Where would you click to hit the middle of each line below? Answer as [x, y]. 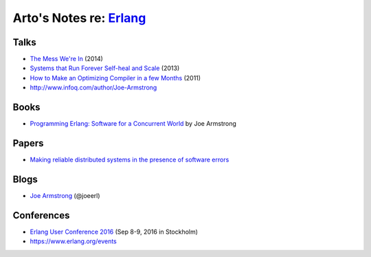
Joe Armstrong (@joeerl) [65, 195]
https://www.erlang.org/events [73, 241]
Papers [28, 143]
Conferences [41, 215]
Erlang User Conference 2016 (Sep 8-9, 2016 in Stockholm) [114, 232]
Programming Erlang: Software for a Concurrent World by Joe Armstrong [133, 124]
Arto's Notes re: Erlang [79, 18]
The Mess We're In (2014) [66, 59]
